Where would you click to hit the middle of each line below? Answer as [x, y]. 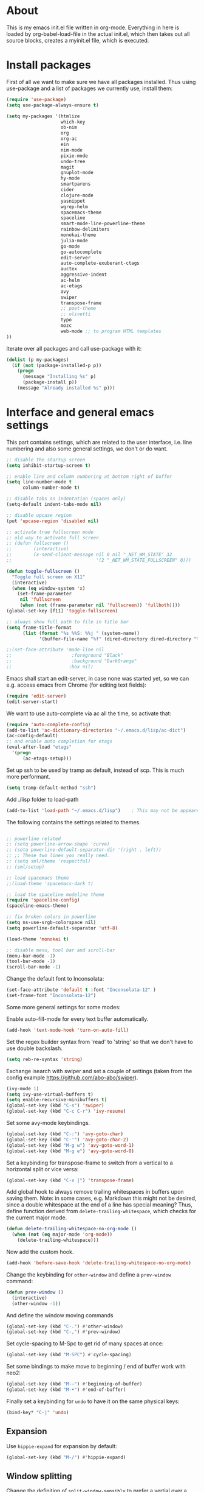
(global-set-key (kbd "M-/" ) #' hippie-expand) [66, 1457]
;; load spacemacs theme [38, 878]
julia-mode [74, 240]
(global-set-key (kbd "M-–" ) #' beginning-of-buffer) [74, 1384]
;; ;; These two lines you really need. [58, 856]
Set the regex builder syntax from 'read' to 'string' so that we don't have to [100, 1042]
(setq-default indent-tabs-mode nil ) [54, 505]
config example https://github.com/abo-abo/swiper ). [72, 1077]
